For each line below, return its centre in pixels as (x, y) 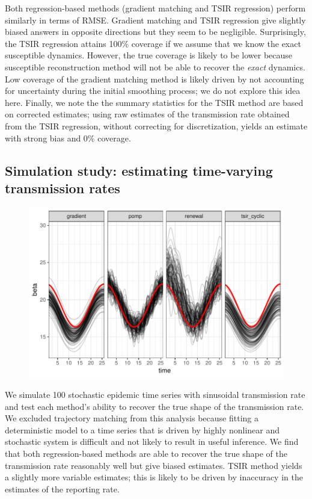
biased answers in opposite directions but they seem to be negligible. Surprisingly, (155, 32)
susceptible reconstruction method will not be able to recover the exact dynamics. (155, 67)
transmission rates (63, 188)
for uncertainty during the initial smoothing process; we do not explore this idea (153, 91)
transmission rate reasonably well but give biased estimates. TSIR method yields (154, 465)
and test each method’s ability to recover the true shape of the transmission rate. (154, 406)
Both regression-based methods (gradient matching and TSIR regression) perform (155, 8)
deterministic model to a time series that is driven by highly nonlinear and (142, 429)
